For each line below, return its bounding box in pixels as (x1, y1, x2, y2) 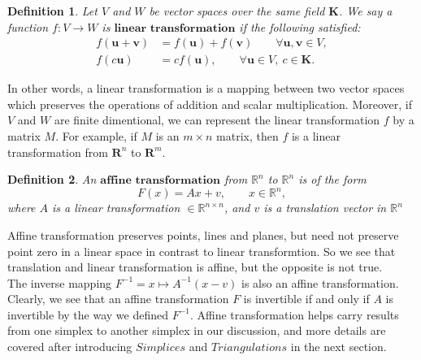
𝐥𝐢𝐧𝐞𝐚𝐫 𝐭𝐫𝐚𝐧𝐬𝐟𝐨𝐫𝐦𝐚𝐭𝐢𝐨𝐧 (114, 22, 236, 34)
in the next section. (290, 338, 387, 355)
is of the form (298, 171, 367, 188)
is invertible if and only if (243, 290, 370, 307)
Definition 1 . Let (7, 2, 98, 19)
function (7, 18, 49, 35)
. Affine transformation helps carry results (189, 306, 399, 323)
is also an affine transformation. (241, 274, 399, 291)
